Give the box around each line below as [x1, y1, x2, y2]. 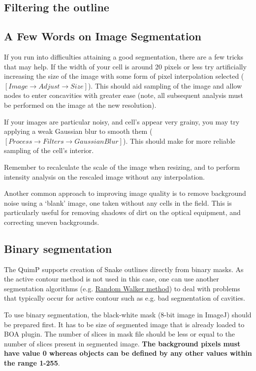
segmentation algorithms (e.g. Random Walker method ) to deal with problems [4, 283, 240, 293]
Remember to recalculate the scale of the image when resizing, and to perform [4, 161, 240, 172]
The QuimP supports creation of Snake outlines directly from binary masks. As [4, 264, 244, 274]
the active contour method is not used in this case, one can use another [4, 274, 219, 284]
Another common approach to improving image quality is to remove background [4, 188, 246, 198]
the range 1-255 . [4, 358, 60, 368]
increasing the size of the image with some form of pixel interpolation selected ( [4, 71, 244, 81]
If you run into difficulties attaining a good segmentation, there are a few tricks [4, 51, 244, 62]
